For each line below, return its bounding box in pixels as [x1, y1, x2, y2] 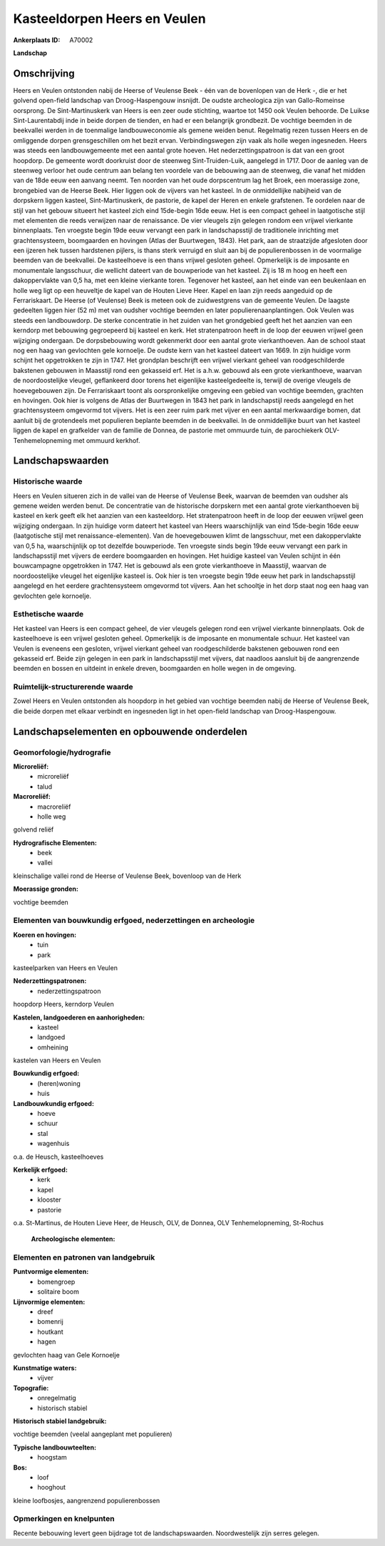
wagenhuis [37, 1139, 70, 1148]
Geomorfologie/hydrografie [13, 747, 111, 757]
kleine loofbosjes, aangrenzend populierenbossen [13, 1496, 160, 1505]
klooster [37, 1195, 62, 1204]
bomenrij [37, 1317, 63, 1326]
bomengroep [37, 1277, 76, 1286]
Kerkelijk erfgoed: [13, 1165, 68, 1174]
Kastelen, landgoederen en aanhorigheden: [13, 1013, 145, 1022]
